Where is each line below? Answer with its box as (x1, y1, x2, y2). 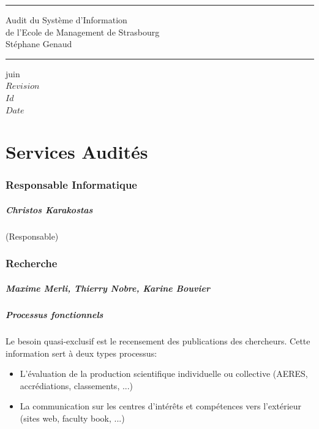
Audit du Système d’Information (6, 13, 127, 26)
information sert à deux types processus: (6, 346, 157, 359)
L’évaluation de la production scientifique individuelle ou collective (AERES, (20, 367, 308, 380)
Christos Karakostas (6, 203, 93, 216)
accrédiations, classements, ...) (20, 379, 133, 392)
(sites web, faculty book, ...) (20, 411, 125, 424)
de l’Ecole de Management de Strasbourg (6, 25, 160, 38)
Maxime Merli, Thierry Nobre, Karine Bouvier (6, 281, 210, 294)
